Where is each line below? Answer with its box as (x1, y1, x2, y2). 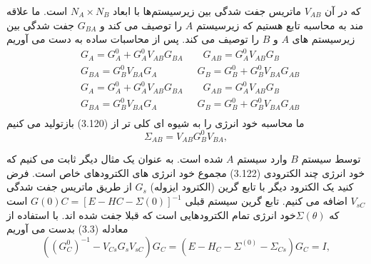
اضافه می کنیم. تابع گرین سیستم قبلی (185, 193, 347, 208)
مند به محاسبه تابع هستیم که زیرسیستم (195, 17, 364, 32)
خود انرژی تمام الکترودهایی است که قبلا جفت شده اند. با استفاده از (6, 207, 296, 222)
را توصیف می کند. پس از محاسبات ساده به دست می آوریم (6, 31, 260, 46)
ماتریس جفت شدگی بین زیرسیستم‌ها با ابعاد (113, 4, 302, 18)
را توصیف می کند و (99, 17, 183, 32)
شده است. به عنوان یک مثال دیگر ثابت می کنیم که (6, 151, 223, 166)
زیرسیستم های (292, 31, 355, 46)
